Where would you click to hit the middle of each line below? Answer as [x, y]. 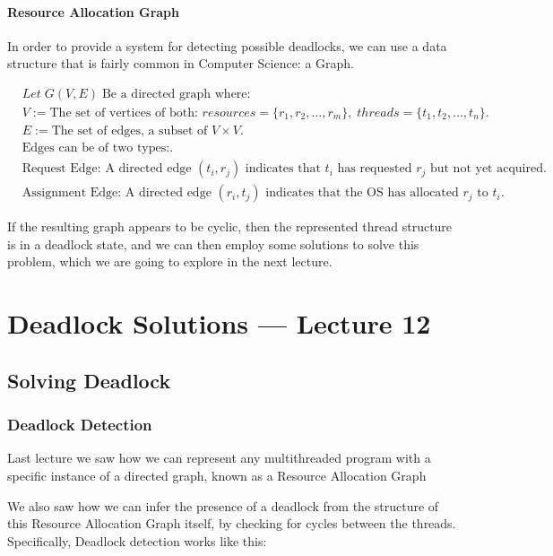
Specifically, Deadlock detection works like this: [137, 540]
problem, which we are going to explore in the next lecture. [170, 261]
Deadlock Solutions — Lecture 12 [219, 323]
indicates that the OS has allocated [362, 193]
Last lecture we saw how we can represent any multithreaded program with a [219, 458]
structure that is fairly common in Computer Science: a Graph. [181, 63]
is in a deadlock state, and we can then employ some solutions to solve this [213, 243]
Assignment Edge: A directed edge [117, 193]
